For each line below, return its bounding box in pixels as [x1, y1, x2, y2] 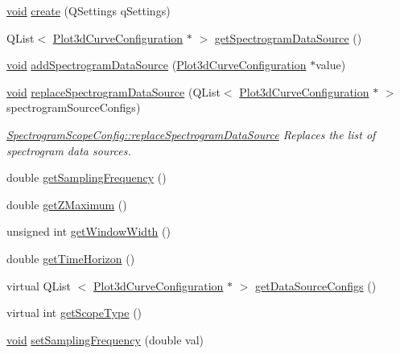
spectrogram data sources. [6, 142, 131, 158]
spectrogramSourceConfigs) [6, 99, 141, 116]
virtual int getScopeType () [6, 304, 142, 321]
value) [315, 56, 346, 73]
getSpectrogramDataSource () [214, 29, 362, 46]
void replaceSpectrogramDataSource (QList [6, 83, 221, 100]
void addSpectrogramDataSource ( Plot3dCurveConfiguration [6, 56, 307, 73]
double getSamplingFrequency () [6, 169, 167, 186]
